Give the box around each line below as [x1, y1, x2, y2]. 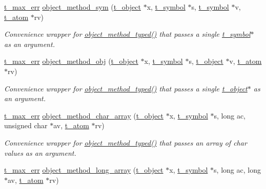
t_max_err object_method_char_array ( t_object [4, 110, 163, 121]
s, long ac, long [214, 164, 261, 175]
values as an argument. [4, 147, 76, 158]
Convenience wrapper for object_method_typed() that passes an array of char [4, 137, 247, 148]
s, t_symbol [191, 2, 229, 12]
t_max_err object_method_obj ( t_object [4, 56, 138, 66]
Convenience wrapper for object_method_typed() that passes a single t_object [4, 83, 248, 93]
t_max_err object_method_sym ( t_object [4, 2, 141, 12]
